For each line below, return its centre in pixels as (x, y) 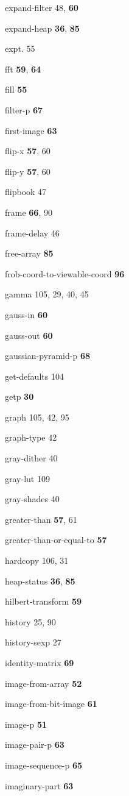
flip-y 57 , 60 (28, 171)
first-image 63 (31, 130)
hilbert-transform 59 (43, 601)
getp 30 (19, 396)
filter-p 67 (24, 109)
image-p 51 (26, 724)
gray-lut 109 (27, 478)
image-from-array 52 (44, 683)
